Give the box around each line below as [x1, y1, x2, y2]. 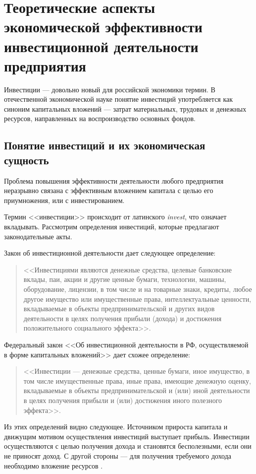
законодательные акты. [4, 231, 72, 241]
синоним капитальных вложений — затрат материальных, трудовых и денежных [4, 103, 247, 114]
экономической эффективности [4, 16, 203, 37]
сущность [4, 152, 49, 167]
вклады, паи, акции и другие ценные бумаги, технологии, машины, [23, 274, 226, 284]
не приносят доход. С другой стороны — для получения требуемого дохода [4, 450, 232, 461]
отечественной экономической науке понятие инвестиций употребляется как [4, 94, 233, 104]
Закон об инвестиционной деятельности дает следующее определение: [4, 248, 216, 258]
